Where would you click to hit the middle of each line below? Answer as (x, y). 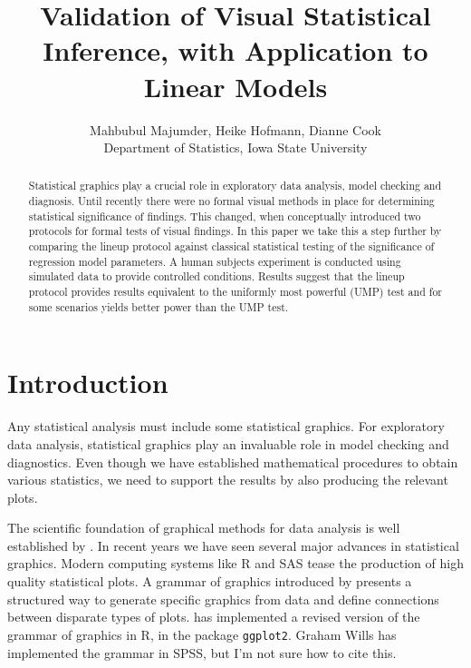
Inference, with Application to (235, 50)
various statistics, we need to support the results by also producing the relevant (228, 480)
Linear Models (235, 86)
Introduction (88, 383)
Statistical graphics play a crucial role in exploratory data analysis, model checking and (235, 186)
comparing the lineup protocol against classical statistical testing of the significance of (231, 246)
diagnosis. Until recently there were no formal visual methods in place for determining (231, 201)
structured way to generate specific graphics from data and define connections (223, 599)
